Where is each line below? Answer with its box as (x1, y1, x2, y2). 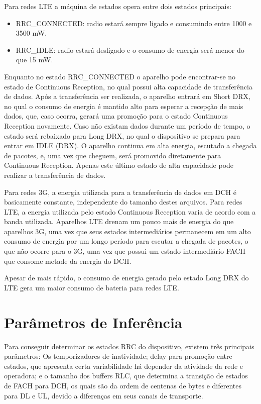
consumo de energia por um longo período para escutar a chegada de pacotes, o (4, 236, 248, 246)
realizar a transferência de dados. (4, 169, 106, 180)
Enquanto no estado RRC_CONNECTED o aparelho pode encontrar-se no (4, 71, 236, 81)
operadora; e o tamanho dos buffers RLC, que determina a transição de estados (4, 370, 248, 381)
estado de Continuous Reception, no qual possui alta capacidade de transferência (4, 81, 252, 91)
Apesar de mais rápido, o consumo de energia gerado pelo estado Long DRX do (4, 272, 249, 283)
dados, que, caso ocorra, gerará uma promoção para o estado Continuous (4, 111, 228, 121)
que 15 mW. (16, 54, 53, 65)
